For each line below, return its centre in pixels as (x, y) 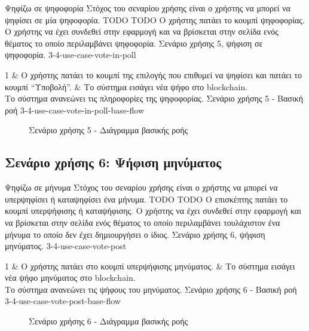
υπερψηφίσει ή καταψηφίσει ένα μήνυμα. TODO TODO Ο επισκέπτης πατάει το (146, 199)
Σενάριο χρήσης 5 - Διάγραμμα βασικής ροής (108, 130)
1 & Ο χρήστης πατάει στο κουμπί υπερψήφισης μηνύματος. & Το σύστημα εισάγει (150, 266)
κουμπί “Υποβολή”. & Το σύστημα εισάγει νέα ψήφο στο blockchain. (126, 86)
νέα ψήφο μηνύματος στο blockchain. (70, 278)
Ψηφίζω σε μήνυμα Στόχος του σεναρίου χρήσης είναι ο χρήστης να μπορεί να (141, 187)
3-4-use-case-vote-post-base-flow (63, 301)
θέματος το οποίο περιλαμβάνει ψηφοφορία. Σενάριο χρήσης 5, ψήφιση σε (134, 43)
